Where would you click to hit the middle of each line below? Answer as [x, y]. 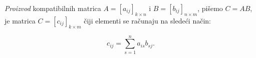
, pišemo [210, 8]
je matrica [20, 20]
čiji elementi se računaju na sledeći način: [147, 20]
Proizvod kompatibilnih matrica [53, 8]
